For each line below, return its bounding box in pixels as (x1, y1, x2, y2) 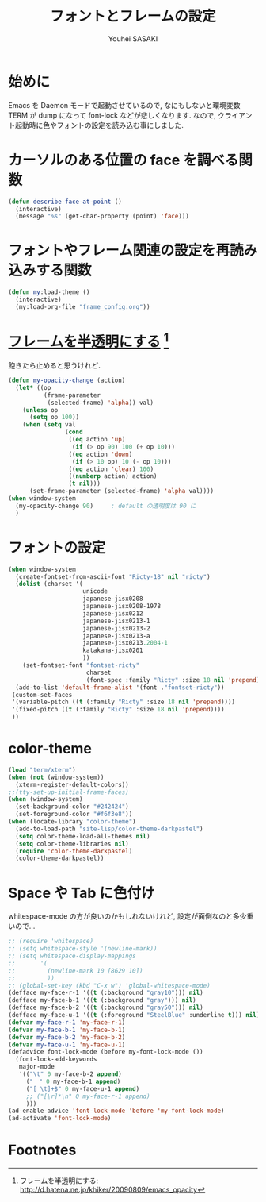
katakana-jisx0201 (82, 646, 144, 655)
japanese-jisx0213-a (82, 632, 150, 640)
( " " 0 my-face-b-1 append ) (25, 1077, 121, 1085)
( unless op (22, 406, 59, 414)
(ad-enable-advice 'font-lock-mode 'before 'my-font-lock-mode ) (8, 1107, 225, 1115)
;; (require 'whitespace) (8, 938, 93, 946)
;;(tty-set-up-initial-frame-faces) (8, 788, 129, 796)
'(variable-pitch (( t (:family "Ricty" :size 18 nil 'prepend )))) (11, 698, 236, 707)
